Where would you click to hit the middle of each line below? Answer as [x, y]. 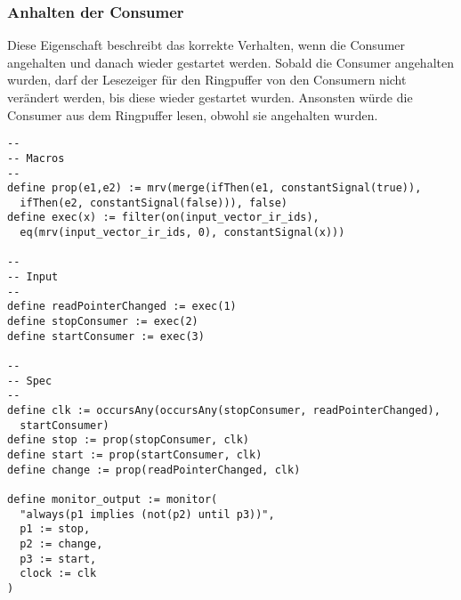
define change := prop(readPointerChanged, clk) [154, 470]
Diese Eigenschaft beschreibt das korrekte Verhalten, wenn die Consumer [206, 45]
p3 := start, [58, 559]
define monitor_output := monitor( [113, 499]
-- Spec [30, 381]
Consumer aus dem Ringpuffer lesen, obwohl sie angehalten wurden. [193, 114]
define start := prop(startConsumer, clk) [135, 454]
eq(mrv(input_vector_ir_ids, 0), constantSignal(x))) [182, 233]
